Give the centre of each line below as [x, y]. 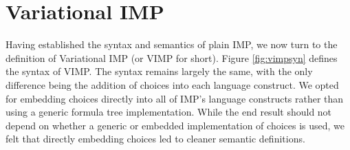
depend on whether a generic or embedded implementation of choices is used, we [175, 125]
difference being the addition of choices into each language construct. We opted [172, 84]
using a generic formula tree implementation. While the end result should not [169, 112]
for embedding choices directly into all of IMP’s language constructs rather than [175, 98]
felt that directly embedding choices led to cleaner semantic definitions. [155, 139]
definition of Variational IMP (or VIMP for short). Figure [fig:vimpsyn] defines [172, 57]
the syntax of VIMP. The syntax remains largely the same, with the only [159, 71]
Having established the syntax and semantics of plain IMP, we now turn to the [172, 44]
